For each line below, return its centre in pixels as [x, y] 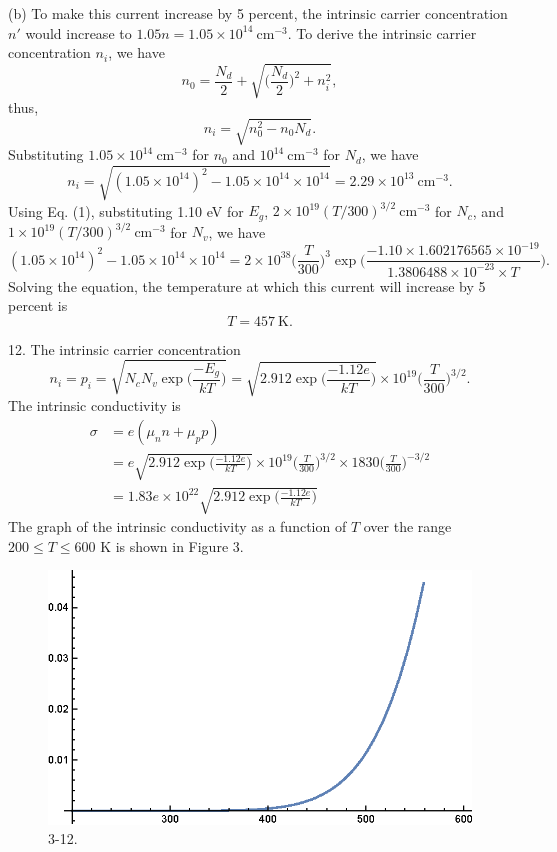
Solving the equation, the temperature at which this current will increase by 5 [247, 285]
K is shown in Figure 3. [172, 545]
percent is [38, 305]
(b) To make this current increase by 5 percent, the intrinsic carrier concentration [258, 13]
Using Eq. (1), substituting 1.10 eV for [126, 210]
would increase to [78, 32]
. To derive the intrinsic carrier [382, 32]
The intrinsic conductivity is [94, 405]
